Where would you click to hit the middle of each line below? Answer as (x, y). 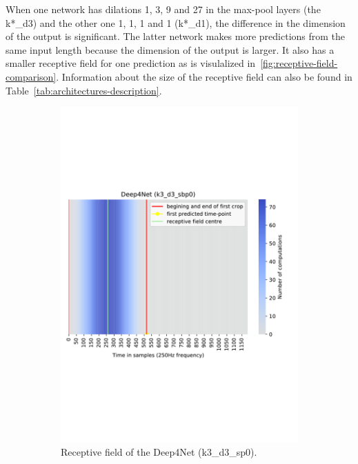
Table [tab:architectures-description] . (84, 90)
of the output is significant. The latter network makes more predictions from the (176, 36)
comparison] (31, 76)
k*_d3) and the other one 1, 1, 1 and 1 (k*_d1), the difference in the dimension (176, 22)
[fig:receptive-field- (299, 63)
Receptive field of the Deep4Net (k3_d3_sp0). (159, 452)
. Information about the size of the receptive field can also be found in (204, 76)
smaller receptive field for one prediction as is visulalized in (131, 63)
